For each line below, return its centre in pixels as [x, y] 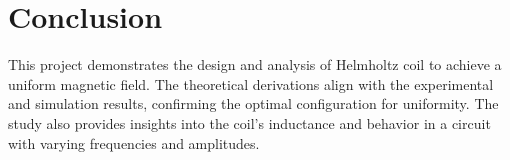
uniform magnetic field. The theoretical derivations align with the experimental [251, 83]
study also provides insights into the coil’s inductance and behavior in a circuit [249, 122]
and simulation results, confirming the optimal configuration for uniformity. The [253, 103]
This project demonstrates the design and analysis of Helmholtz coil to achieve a [255, 64]
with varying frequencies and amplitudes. [134, 142]
